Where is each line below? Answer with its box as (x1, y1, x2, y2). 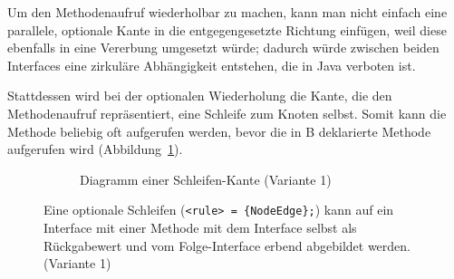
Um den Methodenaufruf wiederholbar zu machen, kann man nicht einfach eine (7, 3, 448, 21)
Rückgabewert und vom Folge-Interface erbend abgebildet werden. (43, 236, 411, 255)
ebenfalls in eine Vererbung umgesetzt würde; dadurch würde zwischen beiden (7, 38, 440, 57)
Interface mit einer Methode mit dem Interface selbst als (43, 218, 357, 236)
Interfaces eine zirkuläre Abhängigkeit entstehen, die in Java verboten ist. (7, 55, 416, 74)
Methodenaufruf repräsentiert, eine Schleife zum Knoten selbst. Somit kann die (7, 103, 447, 122)
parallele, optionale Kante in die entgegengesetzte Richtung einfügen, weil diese (7, 20, 447, 39)
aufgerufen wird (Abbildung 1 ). (7, 139, 183, 159)
